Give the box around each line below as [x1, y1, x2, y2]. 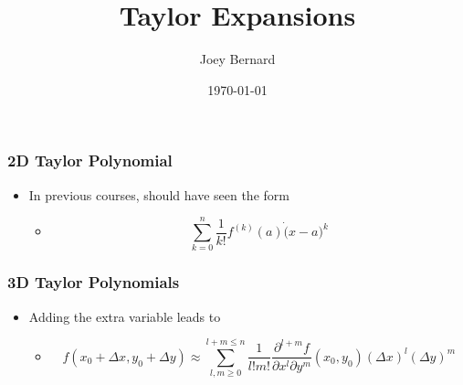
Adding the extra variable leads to [28, 306, 221, 326]
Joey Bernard [199, 49, 276, 69]
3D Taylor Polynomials [7, 271, 180, 294]
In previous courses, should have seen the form [28, 185, 289, 204]
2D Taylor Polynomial [7, 149, 173, 172]
